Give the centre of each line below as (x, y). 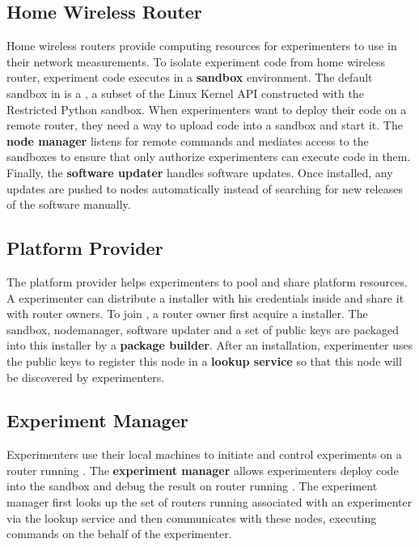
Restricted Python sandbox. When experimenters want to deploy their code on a (207, 109)
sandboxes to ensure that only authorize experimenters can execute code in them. (209, 157)
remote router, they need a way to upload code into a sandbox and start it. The (205, 125)
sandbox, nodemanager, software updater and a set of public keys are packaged (203, 329)
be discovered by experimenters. (86, 377)
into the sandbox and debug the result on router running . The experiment (192, 486)
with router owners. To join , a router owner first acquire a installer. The (187, 314)
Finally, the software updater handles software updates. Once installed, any (200, 172)
